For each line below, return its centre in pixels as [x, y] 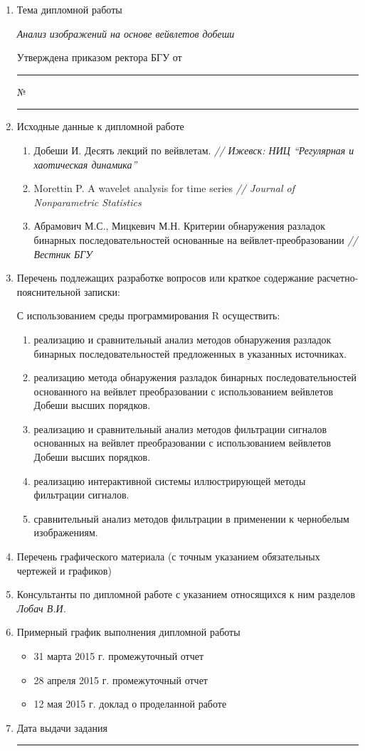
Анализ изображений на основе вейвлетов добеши [126, 33]
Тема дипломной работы [69, 9]
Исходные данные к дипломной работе [100, 126]
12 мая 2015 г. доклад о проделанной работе [130, 704]
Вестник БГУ [63, 254]
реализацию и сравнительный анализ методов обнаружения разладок [182, 339]
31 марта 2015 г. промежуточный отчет [119, 656]
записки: [102, 291]
